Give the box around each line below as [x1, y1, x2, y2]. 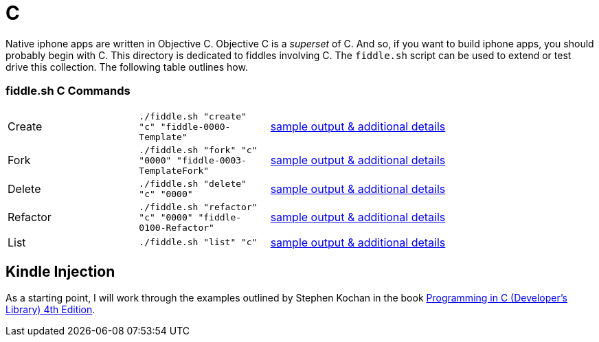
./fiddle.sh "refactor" [139, 201, 258, 212]
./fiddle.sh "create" [139, 111, 247, 122]
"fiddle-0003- [177, 155, 247, 166]
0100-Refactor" [139, 222, 214, 233]
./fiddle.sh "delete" [139, 178, 247, 189]
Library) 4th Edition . [5, 304, 95, 316]
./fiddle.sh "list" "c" [139, 237, 258, 247]
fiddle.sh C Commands [5, 84, 131, 98]
